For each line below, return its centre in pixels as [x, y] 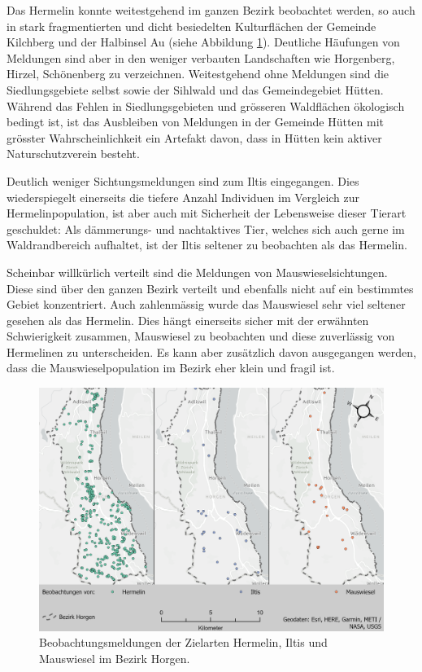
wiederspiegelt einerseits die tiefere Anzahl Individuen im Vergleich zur [183, 197]
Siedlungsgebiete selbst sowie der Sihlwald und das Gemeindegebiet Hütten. [195, 89]
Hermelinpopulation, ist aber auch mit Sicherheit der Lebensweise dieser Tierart [207, 213]
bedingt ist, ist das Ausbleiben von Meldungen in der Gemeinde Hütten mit [196, 122]
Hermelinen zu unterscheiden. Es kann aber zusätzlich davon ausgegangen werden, [211, 351]
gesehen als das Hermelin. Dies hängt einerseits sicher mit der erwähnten [188, 320]
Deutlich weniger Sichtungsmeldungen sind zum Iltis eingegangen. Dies [183, 180]
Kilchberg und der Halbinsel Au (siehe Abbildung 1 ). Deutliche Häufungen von [203, 42]
